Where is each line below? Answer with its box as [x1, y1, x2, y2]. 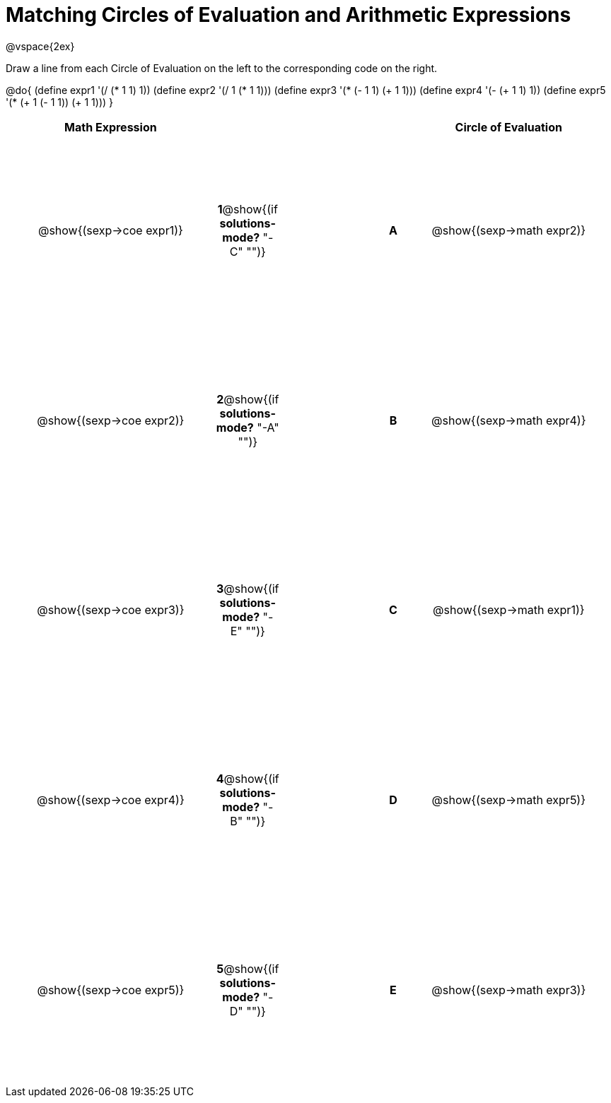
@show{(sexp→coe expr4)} [37, 793, 185, 808]
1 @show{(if [217, 202, 278, 217]
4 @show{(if [216, 772, 279, 786]
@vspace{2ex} [6, 40, 75, 52]
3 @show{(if [216, 582, 279, 596]
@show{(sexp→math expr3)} [431, 982, 586, 997]
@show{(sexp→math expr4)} [431, 413, 586, 427]
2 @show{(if [216, 391, 279, 406]
